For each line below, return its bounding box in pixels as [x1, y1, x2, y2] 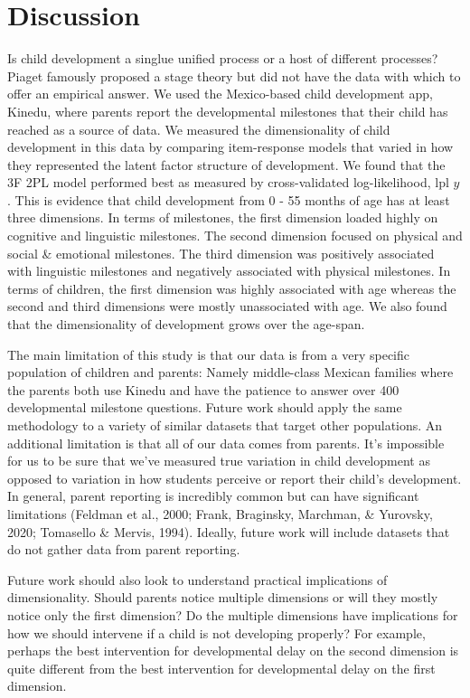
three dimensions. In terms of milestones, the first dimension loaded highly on [7, 208, 438, 227]
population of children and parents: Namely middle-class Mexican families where [7, 363, 454, 382]
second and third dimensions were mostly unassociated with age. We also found [7, 297, 447, 316]
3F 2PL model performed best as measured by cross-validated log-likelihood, [7, 173, 431, 192]
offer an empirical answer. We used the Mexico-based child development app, [7, 84, 433, 103]
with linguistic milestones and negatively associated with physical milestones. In [7, 261, 451, 280]
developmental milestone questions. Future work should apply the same [7, 398, 402, 417]
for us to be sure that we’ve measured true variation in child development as [7, 451, 430, 470]
